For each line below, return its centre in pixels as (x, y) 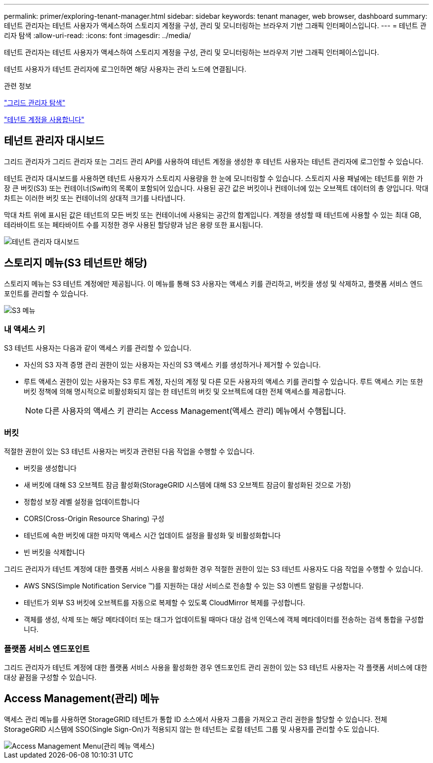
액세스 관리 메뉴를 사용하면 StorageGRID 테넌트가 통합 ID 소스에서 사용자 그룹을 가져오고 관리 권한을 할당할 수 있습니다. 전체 (196, 719)
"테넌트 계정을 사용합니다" (44, 119)
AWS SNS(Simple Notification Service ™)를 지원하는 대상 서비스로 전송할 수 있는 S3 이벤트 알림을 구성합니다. (194, 586)
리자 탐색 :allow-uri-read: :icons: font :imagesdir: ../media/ (98, 35)
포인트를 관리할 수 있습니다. (46, 293)
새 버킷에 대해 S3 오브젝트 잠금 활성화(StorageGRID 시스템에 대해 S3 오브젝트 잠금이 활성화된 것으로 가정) (188, 485)
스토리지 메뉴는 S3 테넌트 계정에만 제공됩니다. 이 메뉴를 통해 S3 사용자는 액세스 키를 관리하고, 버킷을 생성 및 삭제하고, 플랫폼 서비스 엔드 (214, 283)
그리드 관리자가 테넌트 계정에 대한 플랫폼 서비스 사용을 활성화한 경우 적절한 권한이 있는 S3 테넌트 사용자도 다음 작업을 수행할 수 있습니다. (214, 569)
